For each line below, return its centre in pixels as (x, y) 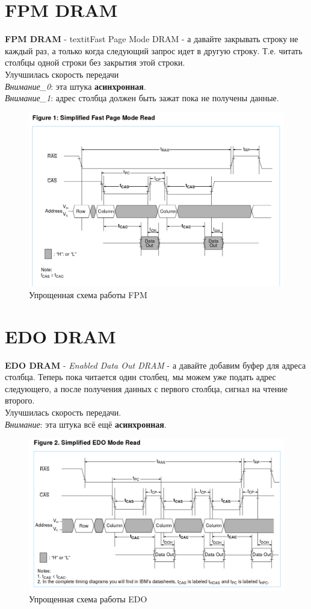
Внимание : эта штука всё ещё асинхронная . (86, 424)
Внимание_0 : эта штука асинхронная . (75, 86)
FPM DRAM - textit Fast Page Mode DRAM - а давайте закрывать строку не (152, 39)
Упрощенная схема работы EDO (88, 599)
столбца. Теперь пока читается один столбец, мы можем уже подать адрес (140, 377)
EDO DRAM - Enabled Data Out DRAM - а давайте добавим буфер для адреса (155, 365)
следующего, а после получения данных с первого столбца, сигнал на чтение (146, 388)
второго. (20, 400)
